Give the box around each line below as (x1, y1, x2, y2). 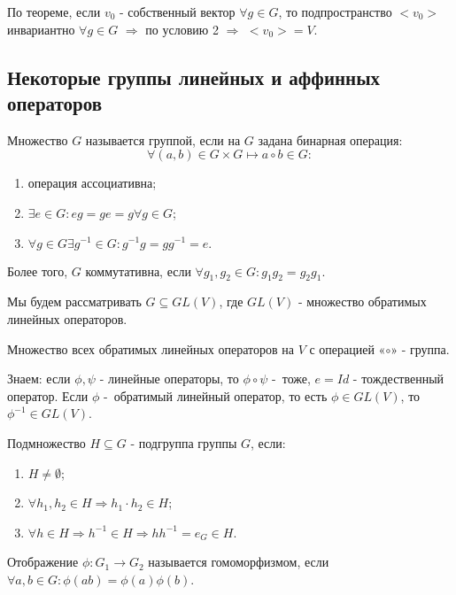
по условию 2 (145, 19, 219, 38)
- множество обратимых (298, 292, 427, 311)
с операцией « (309, 339, 386, 358)
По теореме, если (7, 3, 101, 20)
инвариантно (7, 19, 75, 38)
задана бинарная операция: (258, 130, 403, 149)
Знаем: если (7, 369, 71, 388)
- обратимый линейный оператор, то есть (103, 386, 328, 405)
